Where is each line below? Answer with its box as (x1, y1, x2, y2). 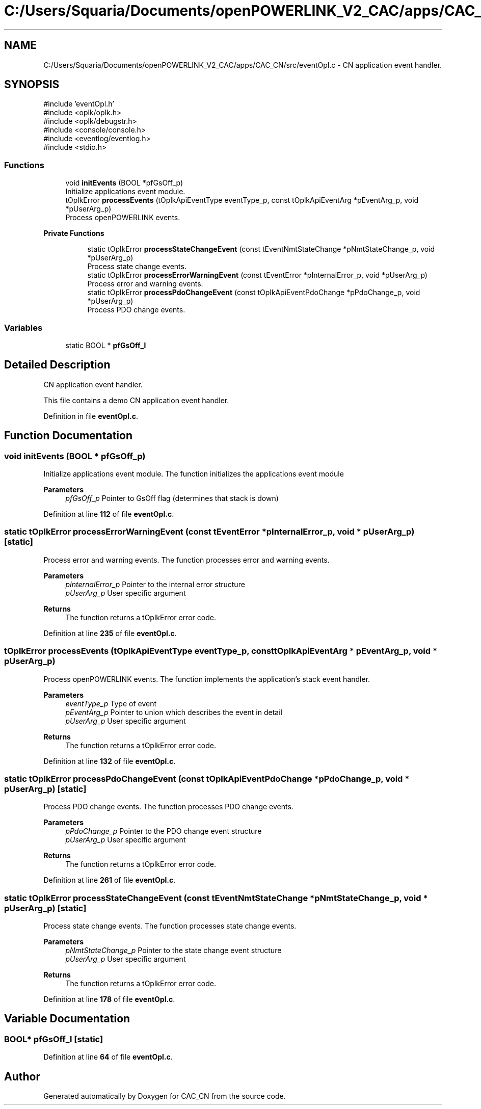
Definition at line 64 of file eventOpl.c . (43, 1052, 173, 1062)
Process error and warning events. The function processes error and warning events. (43, 555, 330, 564)
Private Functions (43, 229, 104, 238)
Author (4, 1070, 40, 1083)
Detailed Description (4, 358, 111, 372)
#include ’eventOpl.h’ (43, 99, 114, 109)
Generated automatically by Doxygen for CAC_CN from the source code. (43, 1092, 286, 1101)
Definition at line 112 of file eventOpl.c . (43, 510, 174, 518)
